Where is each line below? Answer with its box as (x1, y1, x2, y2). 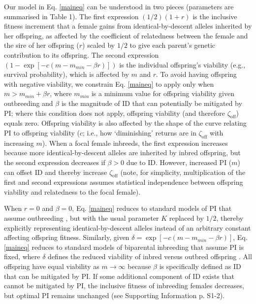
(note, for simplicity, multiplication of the (120, 167, 246, 177)
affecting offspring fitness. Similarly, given (4, 232, 129, 242)
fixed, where (4, 251, 40, 262)
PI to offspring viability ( (4, 127, 80, 137)
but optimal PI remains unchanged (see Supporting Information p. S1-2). (4, 290, 225, 300)
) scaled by (82, 40, 115, 50)
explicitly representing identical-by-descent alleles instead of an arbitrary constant (4, 222, 251, 233)
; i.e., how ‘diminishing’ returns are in (83, 127, 196, 137)
